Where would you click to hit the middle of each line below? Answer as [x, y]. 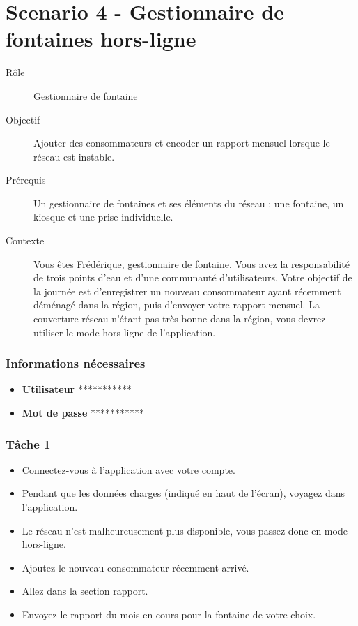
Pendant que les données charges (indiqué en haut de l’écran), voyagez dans [184, 493]
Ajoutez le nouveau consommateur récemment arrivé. [135, 567]
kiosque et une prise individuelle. [103, 217]
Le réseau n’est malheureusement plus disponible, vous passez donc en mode [185, 530]
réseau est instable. [74, 156]
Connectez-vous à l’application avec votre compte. [129, 469]
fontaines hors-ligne [101, 39]
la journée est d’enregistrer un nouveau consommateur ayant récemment [187, 291]
